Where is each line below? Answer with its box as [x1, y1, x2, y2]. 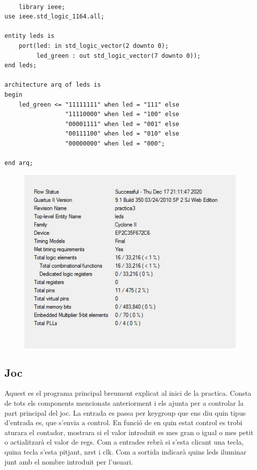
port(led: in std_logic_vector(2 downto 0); [18, 42, 169, 49]
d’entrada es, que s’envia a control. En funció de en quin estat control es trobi [4, 417, 243, 428]
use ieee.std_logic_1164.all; [4, 13, 105, 20]
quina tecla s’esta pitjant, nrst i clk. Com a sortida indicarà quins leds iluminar [4, 447, 247, 457]
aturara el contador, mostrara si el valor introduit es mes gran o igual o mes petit [4, 427, 254, 437]
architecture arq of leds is [4, 81, 101, 89]
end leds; [4, 62, 37, 69]
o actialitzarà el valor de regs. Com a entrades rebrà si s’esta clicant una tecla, [4, 437, 244, 447]
